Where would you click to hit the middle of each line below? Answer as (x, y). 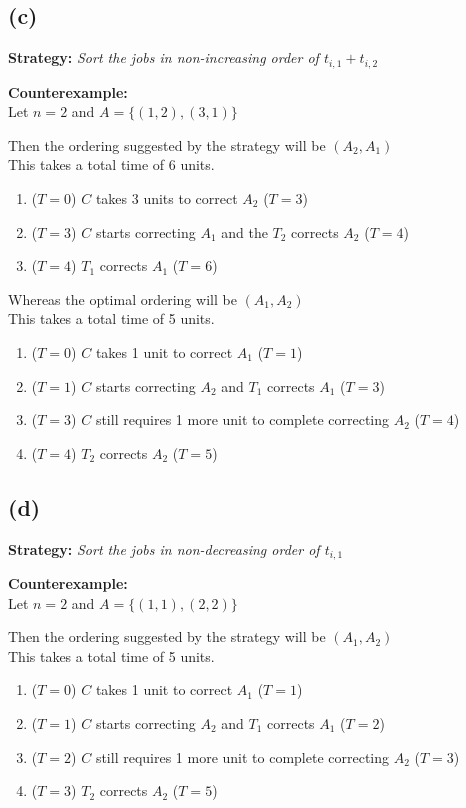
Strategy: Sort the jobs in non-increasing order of (163, 57)
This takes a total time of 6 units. (111, 164)
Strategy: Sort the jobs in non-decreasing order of (164, 548)
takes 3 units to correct (166, 198)
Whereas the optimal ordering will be (122, 298)
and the (244, 231)
